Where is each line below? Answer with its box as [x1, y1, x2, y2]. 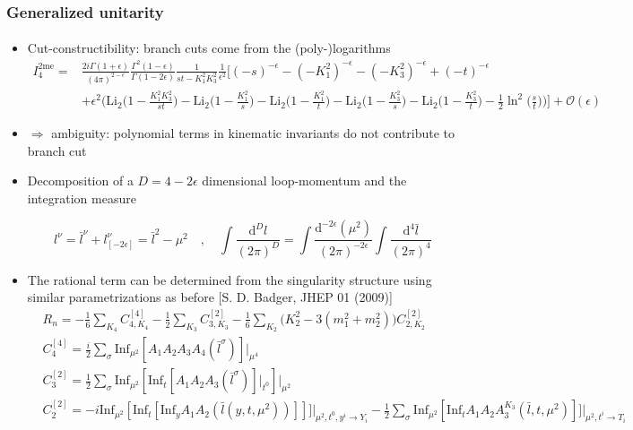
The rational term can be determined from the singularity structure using [27, 270, 432, 288]
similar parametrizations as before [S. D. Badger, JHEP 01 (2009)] [27, 288, 393, 306]
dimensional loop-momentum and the [202, 171, 407, 190]
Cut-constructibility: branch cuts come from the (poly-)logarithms [27, 39, 391, 57]
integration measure [27, 188, 136, 207]
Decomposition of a [27, 171, 134, 190]
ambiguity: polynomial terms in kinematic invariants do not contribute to [51, 124, 455, 142]
